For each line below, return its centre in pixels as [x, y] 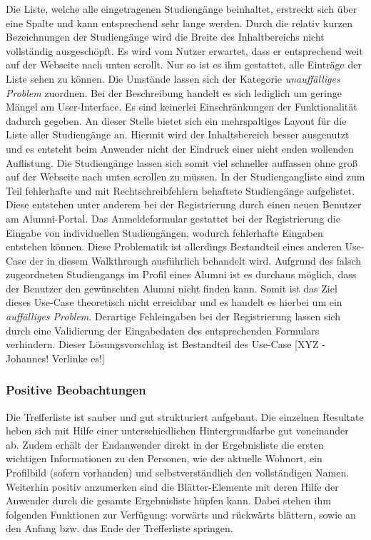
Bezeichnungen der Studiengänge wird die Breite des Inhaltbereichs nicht [165, 37]
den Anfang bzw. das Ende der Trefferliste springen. [120, 528]
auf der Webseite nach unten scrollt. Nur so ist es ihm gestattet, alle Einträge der [184, 65]
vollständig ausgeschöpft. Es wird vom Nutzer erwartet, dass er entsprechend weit [184, 50]
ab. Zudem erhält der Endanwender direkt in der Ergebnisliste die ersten [165, 444]
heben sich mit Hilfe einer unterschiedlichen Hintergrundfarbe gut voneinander [177, 431]
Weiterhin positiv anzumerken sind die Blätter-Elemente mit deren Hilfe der [172, 486]
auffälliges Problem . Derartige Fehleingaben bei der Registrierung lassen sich [173, 316]
